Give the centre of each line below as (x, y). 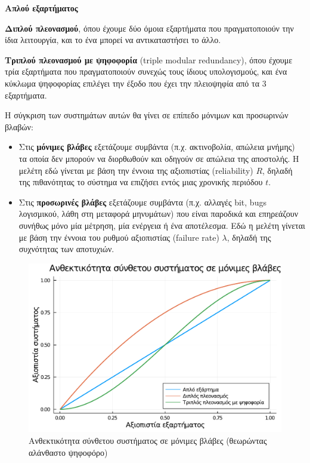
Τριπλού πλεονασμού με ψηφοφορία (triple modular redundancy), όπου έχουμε (149, 59)
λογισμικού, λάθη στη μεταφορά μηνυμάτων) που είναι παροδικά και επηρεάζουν (158, 214)
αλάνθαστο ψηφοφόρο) (68, 452)
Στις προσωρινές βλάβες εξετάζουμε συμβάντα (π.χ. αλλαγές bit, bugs (142, 202)
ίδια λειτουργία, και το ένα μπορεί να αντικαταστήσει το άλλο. (113, 40)
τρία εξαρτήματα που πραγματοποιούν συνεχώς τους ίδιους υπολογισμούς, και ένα (146, 71)
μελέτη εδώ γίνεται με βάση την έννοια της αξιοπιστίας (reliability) (136, 170)
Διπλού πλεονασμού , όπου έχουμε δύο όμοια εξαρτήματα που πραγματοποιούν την (149, 28)
